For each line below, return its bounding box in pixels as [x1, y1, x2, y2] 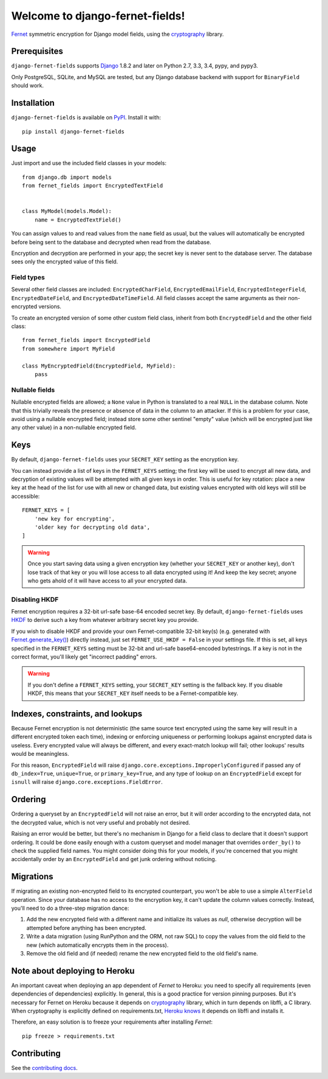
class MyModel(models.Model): [22, 208, 112, 215]
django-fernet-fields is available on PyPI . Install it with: [11, 114, 161, 121]
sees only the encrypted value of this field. [11, 258, 118, 265]
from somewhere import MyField [22, 345, 115, 352]
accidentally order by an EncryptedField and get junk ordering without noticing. [11, 856, 217, 863]
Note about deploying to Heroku [11, 965, 135, 976]
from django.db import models [22, 173, 112, 181]
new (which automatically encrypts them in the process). [26, 941, 169, 949]
